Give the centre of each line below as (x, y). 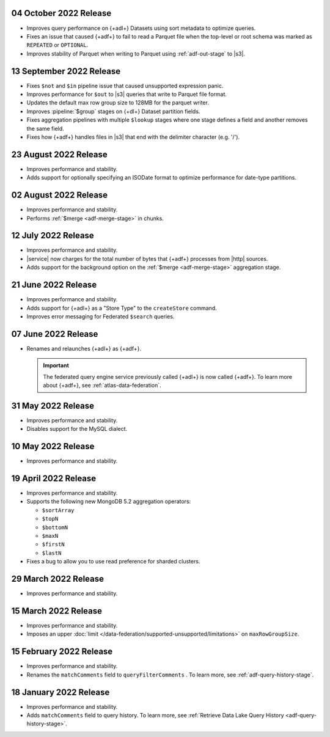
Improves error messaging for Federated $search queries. (101, 316)
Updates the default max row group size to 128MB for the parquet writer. (118, 103)
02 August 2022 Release (60, 195)
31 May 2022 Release (53, 405)
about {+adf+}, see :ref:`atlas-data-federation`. (102, 385)
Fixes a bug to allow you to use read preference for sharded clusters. (113, 562)
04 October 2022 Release (61, 13)
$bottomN (55, 527)
